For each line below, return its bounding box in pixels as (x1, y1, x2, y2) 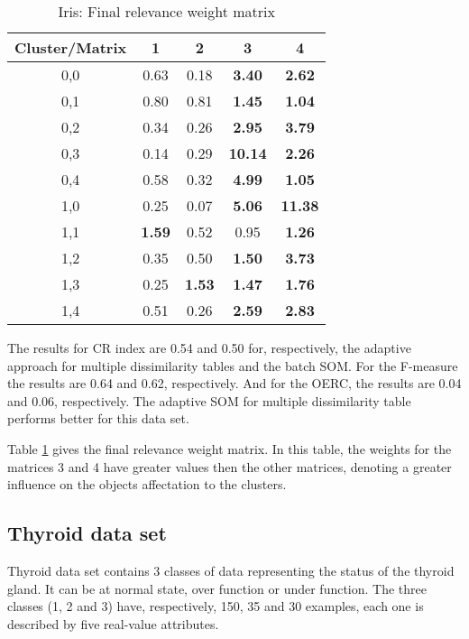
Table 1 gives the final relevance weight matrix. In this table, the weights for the (7, 439, 452, 458)
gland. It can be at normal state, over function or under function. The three (7, 579, 428, 597)
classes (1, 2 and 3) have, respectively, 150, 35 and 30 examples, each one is (7, 597, 424, 616)
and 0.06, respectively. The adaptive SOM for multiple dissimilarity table (7, 391, 411, 410)
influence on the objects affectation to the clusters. (7, 475, 287, 494)
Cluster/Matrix (14, 37, 127, 58)
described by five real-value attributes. (7, 614, 219, 633)
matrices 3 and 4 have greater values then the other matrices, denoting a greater (7, 457, 452, 476)
